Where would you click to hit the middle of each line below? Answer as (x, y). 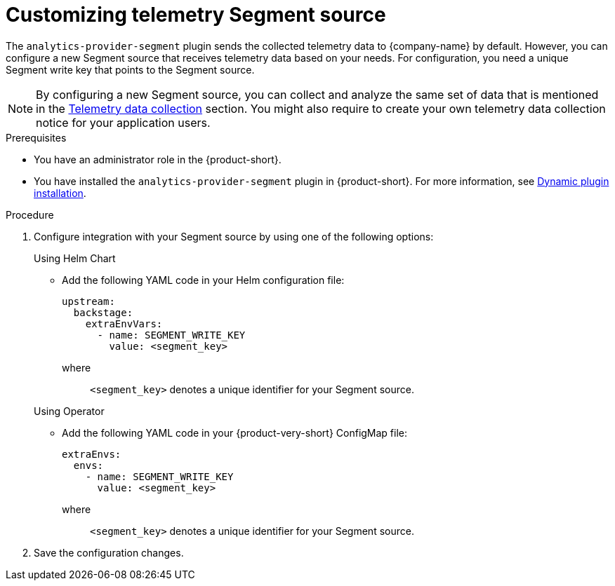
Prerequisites (36, 137)
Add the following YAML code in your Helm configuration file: (203, 280)
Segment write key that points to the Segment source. (130, 69)
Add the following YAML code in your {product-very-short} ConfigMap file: (235, 432)
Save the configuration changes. (109, 552)
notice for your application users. (123, 122)
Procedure (30, 214)
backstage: (103, 312)
